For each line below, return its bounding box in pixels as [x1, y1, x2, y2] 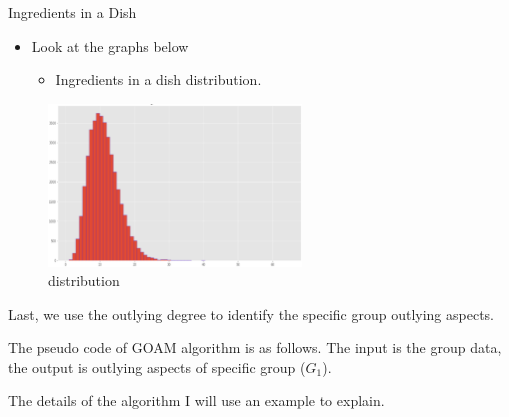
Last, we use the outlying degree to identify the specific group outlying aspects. [8, 303, 494, 324]
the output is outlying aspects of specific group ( [8, 356, 306, 377]
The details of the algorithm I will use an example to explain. [8, 390, 385, 411]
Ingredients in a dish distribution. [55, 69, 262, 90]
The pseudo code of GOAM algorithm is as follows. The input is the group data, [8, 337, 502, 358]
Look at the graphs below [31, 35, 189, 56]
